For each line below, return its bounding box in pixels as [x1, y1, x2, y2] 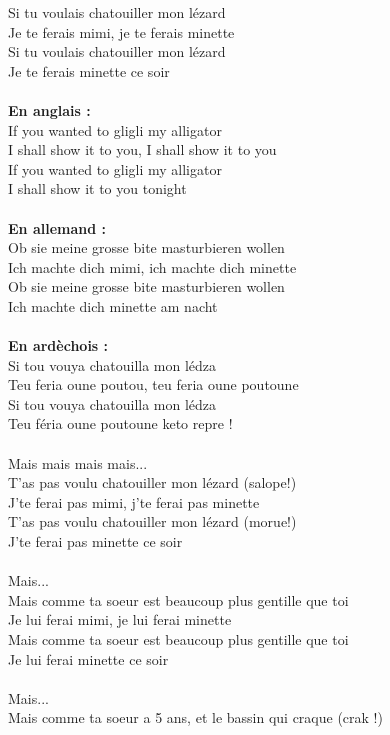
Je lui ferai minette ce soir [8, 648, 169, 669]
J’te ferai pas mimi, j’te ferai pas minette [8, 491, 260, 512]
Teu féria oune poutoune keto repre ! [8, 413, 233, 434]
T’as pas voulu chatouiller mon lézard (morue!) [8, 511, 297, 532]
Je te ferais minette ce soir [8, 60, 170, 81]
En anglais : [8, 99, 91, 120]
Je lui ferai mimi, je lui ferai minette [8, 609, 232, 630]
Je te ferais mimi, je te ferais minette [8, 21, 235, 42]
